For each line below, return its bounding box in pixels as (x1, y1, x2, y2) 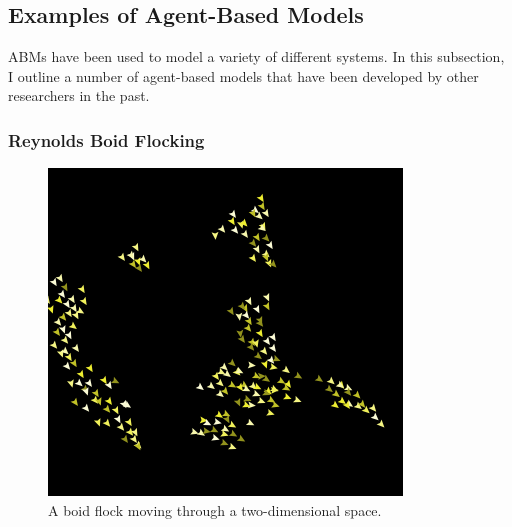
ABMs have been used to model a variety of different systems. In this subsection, (8, 46, 505, 67)
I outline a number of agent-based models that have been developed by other (8, 65, 479, 86)
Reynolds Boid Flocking (8, 127, 205, 152)
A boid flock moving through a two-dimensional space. (48, 499, 382, 520)
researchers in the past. (8, 85, 150, 106)
